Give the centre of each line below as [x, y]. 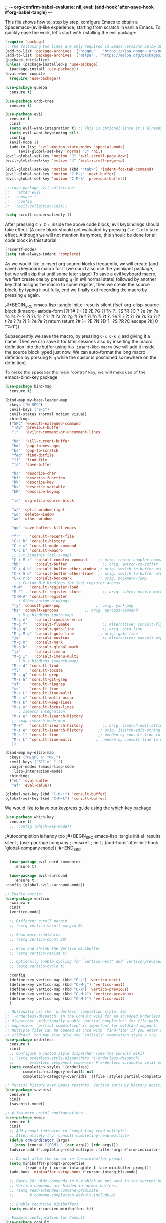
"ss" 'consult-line [35, 689]
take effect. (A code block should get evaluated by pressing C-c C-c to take [82, 229]
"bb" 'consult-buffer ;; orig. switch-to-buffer [85, 564]
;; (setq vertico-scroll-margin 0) [46, 926]
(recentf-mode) [21, 249]
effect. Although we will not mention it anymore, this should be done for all [81, 235]
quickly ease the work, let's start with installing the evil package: [71, 32]
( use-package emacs [25, 1117]
